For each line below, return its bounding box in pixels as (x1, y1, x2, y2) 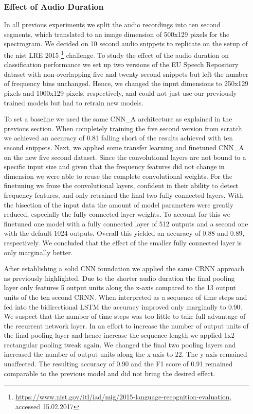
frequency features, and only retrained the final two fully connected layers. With (4, 190, 243, 200)
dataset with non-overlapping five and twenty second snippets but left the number (4, 69, 249, 79)
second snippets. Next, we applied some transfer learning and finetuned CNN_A (4, 142, 244, 152)
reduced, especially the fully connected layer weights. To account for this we (4, 209, 231, 219)
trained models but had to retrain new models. (4, 97, 144, 107)
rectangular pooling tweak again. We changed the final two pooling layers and (4, 339, 236, 349)
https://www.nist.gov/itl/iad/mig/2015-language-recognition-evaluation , (15, 392, 232, 402)
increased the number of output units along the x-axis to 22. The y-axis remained (4, 349, 247, 359)
